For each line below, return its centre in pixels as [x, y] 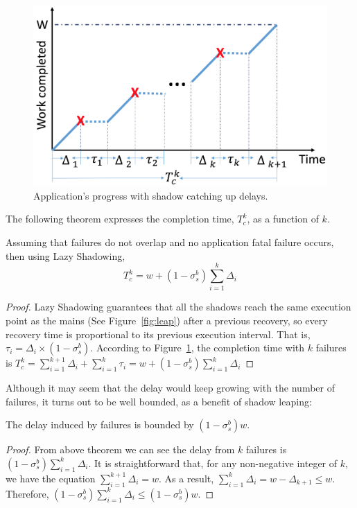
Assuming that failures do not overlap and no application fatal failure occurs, [170, 242]
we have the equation [51, 478]
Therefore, [27, 493]
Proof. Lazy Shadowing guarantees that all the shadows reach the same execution [178, 307]
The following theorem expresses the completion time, [120, 219]
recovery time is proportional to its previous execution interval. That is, [158, 334]
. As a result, [186, 478]
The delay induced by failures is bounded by [100, 424]
